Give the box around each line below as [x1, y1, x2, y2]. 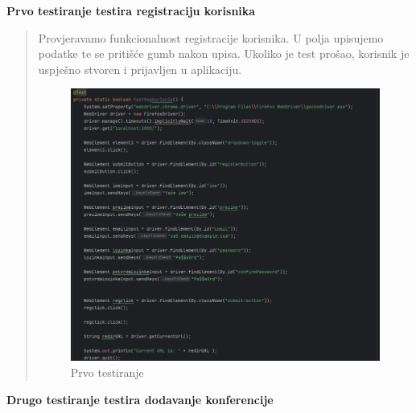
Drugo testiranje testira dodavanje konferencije [6, 391, 274, 407]
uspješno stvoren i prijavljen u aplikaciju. [38, 60, 242, 77]
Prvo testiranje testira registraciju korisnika [6, 2, 256, 18]
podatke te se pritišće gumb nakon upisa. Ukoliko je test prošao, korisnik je [38, 45, 410, 62]
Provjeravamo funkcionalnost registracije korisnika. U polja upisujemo [38, 29, 384, 46]
